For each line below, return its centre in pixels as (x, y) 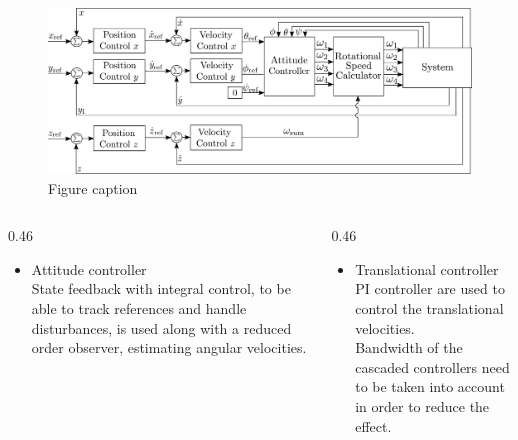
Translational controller (427, 268)
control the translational (429, 308)
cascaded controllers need (432, 366)
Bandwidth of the (409, 347)
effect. (373, 425)
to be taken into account (430, 386)
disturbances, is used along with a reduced (161, 327)
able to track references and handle (139, 308)
